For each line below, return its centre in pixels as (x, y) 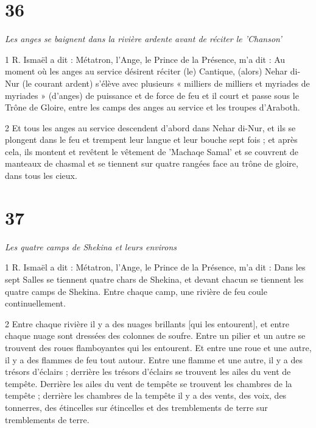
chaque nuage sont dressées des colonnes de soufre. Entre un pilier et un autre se (155, 336)
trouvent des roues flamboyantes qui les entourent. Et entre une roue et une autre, (158, 347)
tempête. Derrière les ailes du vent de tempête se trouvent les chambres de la (149, 383)
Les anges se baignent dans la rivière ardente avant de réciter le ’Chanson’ (143, 39)
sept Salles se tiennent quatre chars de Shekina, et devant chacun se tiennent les (154, 279)
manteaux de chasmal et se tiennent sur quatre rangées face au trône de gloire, (152, 163)
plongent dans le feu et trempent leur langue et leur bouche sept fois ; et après (151, 140)
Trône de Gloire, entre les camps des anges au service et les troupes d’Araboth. (153, 107)
